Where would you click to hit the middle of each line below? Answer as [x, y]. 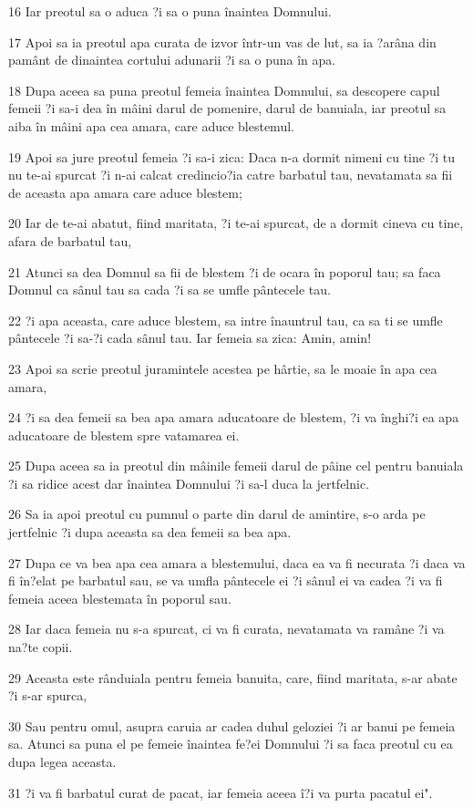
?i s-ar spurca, [48, 695]
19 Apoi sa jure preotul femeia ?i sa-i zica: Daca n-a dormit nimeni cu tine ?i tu [232, 156]
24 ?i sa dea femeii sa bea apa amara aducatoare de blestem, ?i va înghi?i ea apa [234, 417]
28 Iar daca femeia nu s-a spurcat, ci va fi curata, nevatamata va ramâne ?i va [226, 629]
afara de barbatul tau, [70, 240]
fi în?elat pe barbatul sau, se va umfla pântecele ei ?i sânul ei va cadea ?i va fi [226, 580]
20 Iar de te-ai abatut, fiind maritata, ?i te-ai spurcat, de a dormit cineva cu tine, [236, 223]
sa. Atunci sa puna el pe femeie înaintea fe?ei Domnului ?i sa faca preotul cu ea [231, 744]
